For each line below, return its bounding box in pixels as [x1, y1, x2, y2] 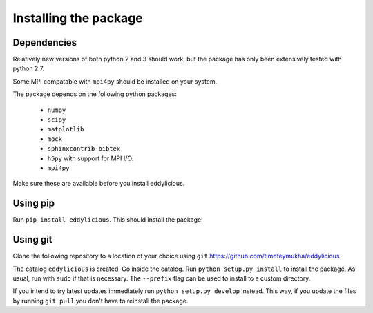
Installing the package [12, 10, 143, 26]
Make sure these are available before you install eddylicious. [12, 180, 185, 188]
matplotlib [47, 125, 84, 133]
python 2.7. [12, 64, 45, 73]
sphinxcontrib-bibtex [47, 145, 121, 153]
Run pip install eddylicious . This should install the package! [12, 216, 203, 224]
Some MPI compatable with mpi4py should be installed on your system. [12, 77, 218, 86]
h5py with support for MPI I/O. [47, 154, 134, 162]
